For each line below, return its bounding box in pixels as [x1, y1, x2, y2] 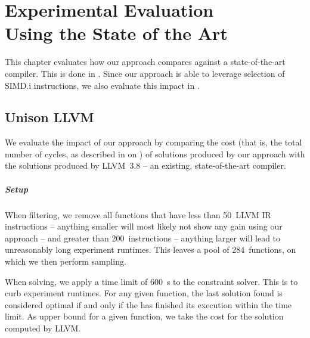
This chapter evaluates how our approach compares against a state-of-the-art [5, 55, 286, 68]
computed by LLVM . [5, 321, 81, 334]
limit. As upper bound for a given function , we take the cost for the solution [5, 310, 284, 323]
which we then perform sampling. [5, 255, 126, 268]
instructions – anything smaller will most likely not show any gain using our [5, 220, 283, 232]
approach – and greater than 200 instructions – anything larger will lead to [5, 231, 281, 244]
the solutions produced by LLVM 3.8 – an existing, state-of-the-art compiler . [5, 159, 286, 172]
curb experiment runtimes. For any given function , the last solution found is [5, 287, 283, 299]
